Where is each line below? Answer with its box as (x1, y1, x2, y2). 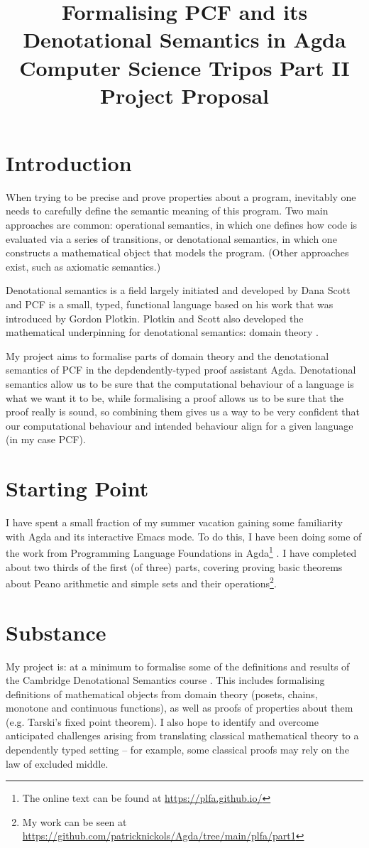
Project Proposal (100, 80, 269, 109)
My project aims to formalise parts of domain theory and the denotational (6, 348, 329, 363)
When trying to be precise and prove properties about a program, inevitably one (6, 189, 356, 204)
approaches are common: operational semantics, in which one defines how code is (6, 217, 358, 232)
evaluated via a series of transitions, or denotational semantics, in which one (6, 231, 337, 246)
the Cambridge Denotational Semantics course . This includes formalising (6, 673, 325, 687)
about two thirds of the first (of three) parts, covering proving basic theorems (6, 559, 343, 574)
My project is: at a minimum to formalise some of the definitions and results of (6, 658, 350, 673)
